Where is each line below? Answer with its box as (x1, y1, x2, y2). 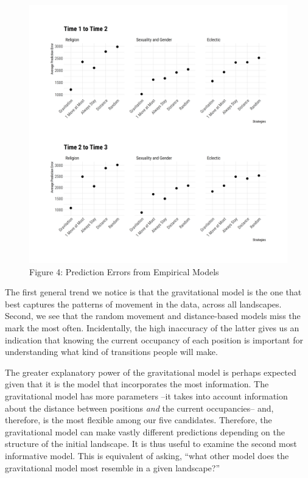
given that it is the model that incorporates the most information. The (5, 378, 269, 390)
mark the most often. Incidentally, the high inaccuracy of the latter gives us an (5, 321, 299, 334)
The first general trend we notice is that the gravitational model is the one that (5, 286, 302, 298)
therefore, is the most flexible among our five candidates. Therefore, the (5, 413, 272, 426)
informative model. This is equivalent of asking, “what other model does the (5, 449, 289, 462)
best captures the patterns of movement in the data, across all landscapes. (5, 297, 282, 310)
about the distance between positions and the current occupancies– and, (5, 401, 274, 414)
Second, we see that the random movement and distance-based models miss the (5, 309, 301, 322)
